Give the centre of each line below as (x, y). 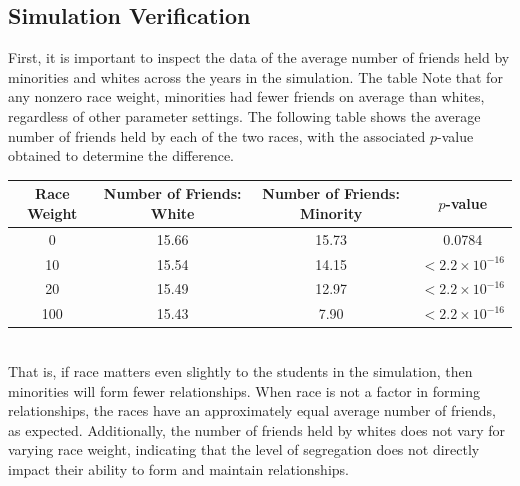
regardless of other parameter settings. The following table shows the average (244, 115)
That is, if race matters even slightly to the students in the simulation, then (240, 370)
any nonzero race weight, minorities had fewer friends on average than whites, (246, 96)
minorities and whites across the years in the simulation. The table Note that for (255, 76)
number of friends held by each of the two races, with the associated (217, 135)
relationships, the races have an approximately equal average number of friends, (252, 410)
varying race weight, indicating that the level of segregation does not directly (244, 449)
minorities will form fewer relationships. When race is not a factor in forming (244, 390)
